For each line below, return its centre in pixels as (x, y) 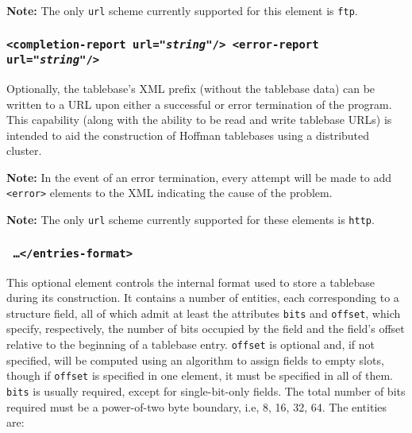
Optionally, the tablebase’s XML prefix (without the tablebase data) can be (191, 88)
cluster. (24, 151)
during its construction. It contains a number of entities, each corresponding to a (203, 298)
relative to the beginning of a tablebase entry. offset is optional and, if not (191, 344)
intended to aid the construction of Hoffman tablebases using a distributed (188, 135)
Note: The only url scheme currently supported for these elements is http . (191, 220)
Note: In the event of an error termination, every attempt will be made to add (199, 177)
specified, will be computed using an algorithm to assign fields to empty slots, (195, 360)
